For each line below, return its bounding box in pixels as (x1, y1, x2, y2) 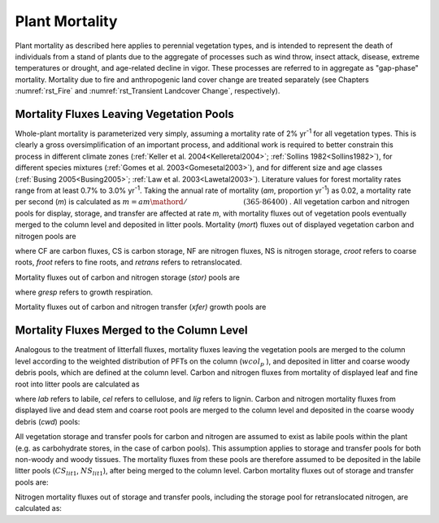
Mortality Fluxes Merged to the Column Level (15, 324, 248, 338)
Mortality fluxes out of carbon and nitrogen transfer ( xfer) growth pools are (15, 302, 267, 312)
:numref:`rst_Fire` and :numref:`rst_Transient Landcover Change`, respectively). (15, 86, 280, 96)
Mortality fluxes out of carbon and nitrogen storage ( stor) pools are (15, 272, 240, 282)
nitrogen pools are (15, 231, 76, 241)
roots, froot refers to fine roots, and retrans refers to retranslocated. (15, 257, 242, 268)
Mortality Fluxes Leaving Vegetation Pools (15, 107, 235, 121)
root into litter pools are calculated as (15, 379, 140, 389)
